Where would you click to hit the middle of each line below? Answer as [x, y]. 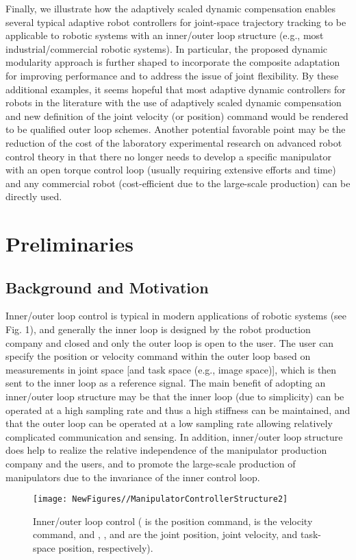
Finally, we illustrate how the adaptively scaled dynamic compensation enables [170, 8]
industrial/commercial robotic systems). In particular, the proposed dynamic [167, 48]
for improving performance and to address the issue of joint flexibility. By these [172, 75]
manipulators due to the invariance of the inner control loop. [133, 477]
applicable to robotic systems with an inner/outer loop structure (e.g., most [165, 35]
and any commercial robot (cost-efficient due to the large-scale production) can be [178, 183]
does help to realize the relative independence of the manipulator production [166, 450]
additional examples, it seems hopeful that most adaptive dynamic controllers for [176, 89]
